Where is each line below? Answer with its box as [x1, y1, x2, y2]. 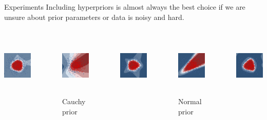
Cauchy [62, 96, 86, 107]
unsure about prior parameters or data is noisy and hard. [4, 11, 184, 22]
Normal [178, 96, 202, 107]
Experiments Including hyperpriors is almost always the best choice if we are [4, 2, 245, 12]
